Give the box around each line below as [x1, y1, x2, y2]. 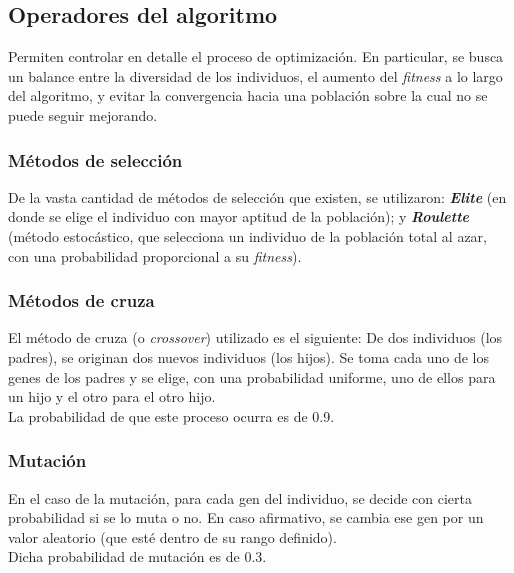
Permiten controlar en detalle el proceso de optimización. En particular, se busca [8, 46, 504, 67]
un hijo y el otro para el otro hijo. [8, 386, 216, 407]
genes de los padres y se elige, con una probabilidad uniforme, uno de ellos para [8, 366, 496, 387]
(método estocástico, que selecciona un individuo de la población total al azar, [8, 225, 487, 246]
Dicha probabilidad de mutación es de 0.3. [8, 546, 267, 567]
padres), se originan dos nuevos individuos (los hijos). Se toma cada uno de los [8, 346, 489, 367]
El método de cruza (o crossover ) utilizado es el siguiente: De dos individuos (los [8, 327, 503, 348]
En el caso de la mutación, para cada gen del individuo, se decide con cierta [8, 487, 472, 508]
